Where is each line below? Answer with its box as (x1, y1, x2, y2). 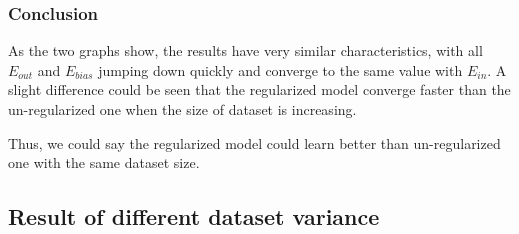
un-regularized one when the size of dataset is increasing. (8, 99, 357, 119)
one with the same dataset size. (8, 152, 200, 173)
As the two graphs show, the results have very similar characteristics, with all (8, 40, 483, 61)
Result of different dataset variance (8, 201, 380, 232)
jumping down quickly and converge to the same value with (98, 59, 463, 80)
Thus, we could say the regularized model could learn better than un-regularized (8, 132, 501, 153)
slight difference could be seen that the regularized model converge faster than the (8, 79, 511, 100)
